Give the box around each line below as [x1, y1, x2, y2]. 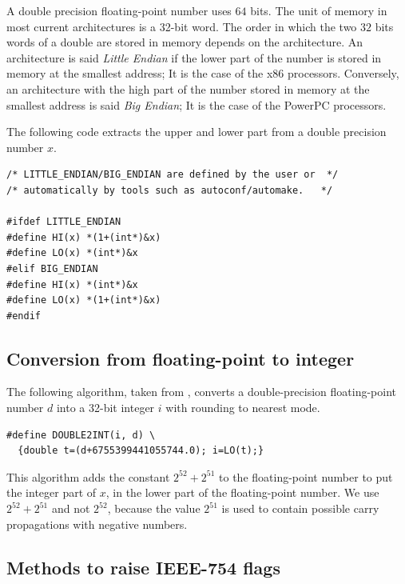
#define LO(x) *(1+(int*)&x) [6, 294, 161, 306]
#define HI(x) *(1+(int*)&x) [6, 231, 161, 243]
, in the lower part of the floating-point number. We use [105, 484, 379, 501]
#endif [6, 310, 41, 322]
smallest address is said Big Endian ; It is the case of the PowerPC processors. [6, 96, 387, 113]
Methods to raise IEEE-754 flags [6, 554, 280, 579]
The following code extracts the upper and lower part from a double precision [6, 123, 387, 140]
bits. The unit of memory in [250, 2, 387, 18]
